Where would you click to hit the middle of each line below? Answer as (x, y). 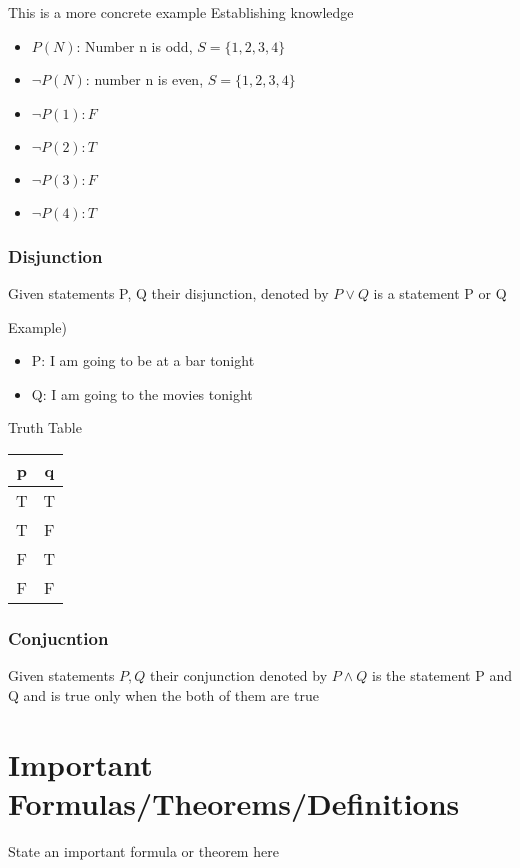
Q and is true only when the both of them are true (163, 694)
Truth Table (45, 427)
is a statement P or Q (440, 293)
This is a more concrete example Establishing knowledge (181, 12)
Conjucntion (58, 637)
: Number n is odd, (134, 45)
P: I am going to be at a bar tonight (143, 360)
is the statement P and (442, 675)
